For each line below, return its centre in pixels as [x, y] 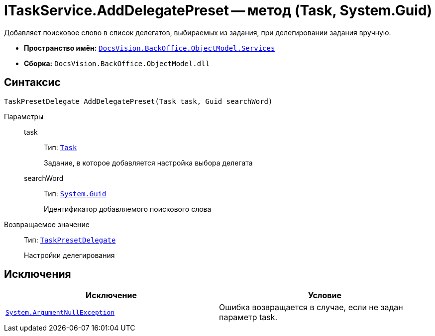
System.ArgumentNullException [60, 312]
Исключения [38, 274]
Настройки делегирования [69, 255]
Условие [325, 295]
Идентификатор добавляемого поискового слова [128, 209]
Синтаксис [32, 83]
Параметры [24, 116]
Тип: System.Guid [75, 193]
